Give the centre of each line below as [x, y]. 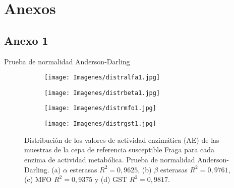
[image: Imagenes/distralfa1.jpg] [102, 78]
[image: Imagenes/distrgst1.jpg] [100, 124]
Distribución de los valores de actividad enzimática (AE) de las [122, 139]
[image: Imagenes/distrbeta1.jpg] [102, 93]
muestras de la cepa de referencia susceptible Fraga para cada [120, 150]
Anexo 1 [26, 40]
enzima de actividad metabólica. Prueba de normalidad [110, 159]
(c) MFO [38, 179]
